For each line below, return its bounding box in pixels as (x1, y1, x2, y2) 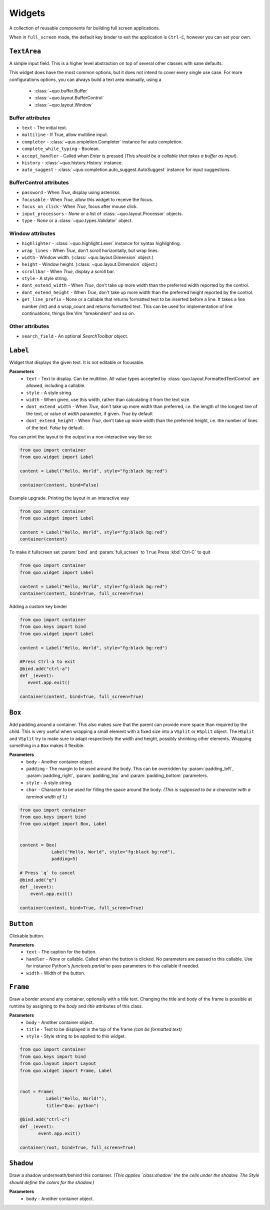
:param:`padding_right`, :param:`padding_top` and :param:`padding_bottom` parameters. (26, 772, 208, 778)
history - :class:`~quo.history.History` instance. (21, 159, 123, 165)
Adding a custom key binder (9, 603, 67, 609)
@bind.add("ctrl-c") (19, 1116, 70, 1122)
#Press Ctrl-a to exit (19, 659, 75, 664)
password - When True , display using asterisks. (21, 189, 121, 195)
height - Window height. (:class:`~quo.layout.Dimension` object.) (21, 261, 158, 267)
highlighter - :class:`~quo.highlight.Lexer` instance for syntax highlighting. (21, 240, 181, 246)
